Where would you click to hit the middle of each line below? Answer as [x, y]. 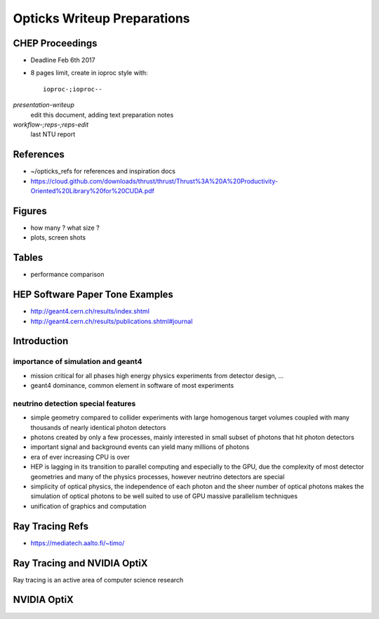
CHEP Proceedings [55, 43]
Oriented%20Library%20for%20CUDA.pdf [92, 191]
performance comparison [67, 275]
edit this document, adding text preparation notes [102, 115]
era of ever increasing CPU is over [80, 457]
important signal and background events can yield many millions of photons [140, 447]
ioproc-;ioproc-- [73, 89]
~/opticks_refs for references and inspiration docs [103, 171]
